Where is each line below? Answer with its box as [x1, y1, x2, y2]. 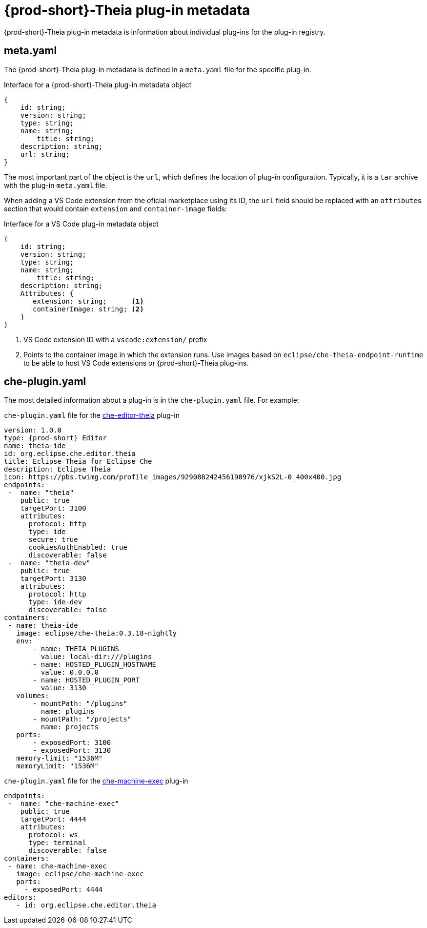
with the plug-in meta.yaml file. [4, 181, 107, 189]
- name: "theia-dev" [8, 559, 91, 567]
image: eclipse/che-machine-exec [16, 870, 144, 878]
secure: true [28, 536, 78, 544]
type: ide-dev [28, 598, 82, 606]
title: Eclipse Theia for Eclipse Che [4, 457, 152, 466]
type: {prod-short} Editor [4, 434, 107, 442]
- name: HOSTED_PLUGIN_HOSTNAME [33, 660, 156, 669]
